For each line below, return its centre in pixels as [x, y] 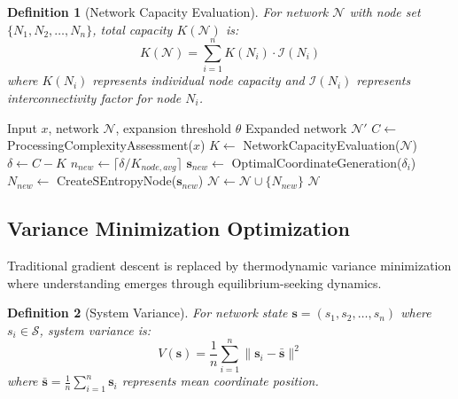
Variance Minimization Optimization [179, 228]
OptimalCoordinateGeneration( [317, 162]
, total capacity [132, 29]
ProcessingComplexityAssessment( [100, 145]
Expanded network [296, 127]
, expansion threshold [174, 127]
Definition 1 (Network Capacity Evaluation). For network [168, 12]
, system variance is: [95, 329]
